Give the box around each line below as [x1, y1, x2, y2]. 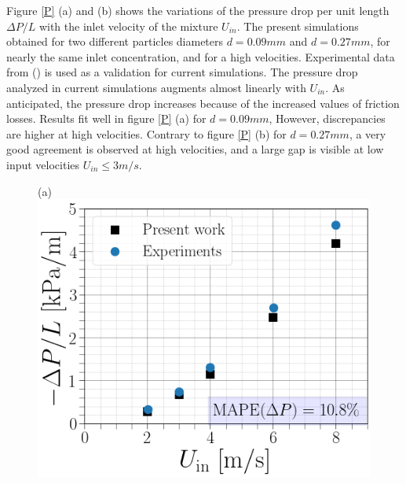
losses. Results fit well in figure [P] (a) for [6, 110, 207, 127]
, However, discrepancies [269, 110, 386, 127]
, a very [349, 125, 386, 142]
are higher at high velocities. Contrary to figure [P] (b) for [6, 125, 287, 142]
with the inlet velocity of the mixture [38, 17, 218, 34]
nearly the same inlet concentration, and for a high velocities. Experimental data [6, 48, 395, 65]
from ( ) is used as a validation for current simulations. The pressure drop [6, 64, 358, 80]
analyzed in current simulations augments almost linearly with [6, 79, 306, 95]
